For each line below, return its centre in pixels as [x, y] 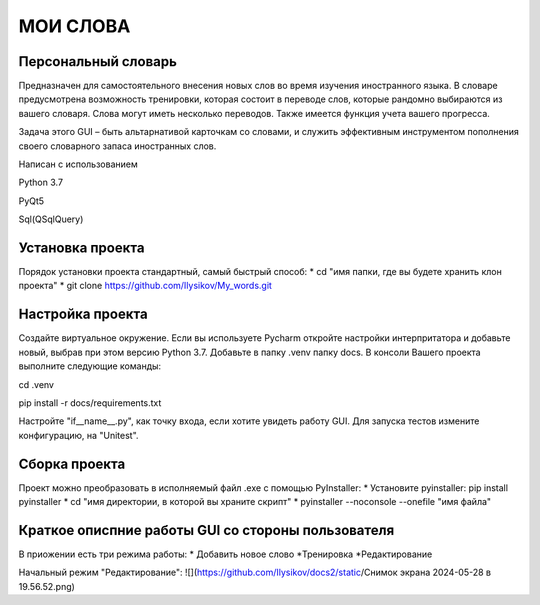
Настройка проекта [83, 314]
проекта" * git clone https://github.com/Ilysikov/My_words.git [145, 286]
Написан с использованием [78, 164]
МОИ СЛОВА [74, 26]
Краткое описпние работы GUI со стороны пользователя [206, 530]
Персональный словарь [97, 61]
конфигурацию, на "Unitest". [78, 435]
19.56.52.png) [46, 586]
